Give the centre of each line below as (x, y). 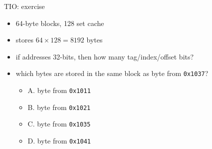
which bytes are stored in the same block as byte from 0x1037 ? (112, 73)
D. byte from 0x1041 (59, 140)
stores (24, 40)
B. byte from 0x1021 (59, 107)
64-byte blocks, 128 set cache (60, 23)
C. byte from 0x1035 (59, 124)
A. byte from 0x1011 (59, 90)
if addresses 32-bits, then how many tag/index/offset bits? (105, 56)
